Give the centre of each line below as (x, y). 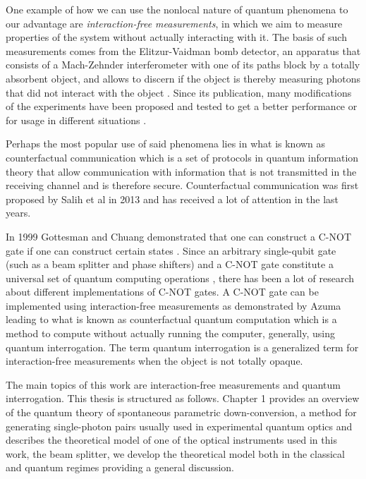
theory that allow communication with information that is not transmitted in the (181, 171)
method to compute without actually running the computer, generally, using (170, 333)
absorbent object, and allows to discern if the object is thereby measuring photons (183, 78)
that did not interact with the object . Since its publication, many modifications (179, 92)
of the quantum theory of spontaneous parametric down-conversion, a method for (181, 412)
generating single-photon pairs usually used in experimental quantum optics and (179, 426)
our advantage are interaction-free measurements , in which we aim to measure (174, 23)
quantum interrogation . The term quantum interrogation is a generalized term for (182, 347)
